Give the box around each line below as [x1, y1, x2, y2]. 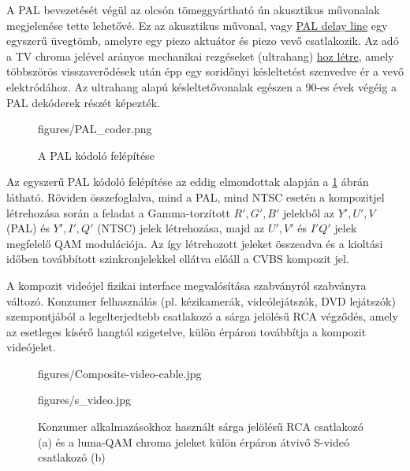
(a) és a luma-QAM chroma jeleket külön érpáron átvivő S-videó [38, 433, 349, 450]
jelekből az [283, 204, 334, 221]
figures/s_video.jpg [38, 391, 132, 408]
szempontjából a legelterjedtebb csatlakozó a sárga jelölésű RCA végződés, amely [6, 308, 398, 325]
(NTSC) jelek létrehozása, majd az [97, 220, 265, 236]
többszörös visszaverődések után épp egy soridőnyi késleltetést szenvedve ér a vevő [6, 63, 404, 80]
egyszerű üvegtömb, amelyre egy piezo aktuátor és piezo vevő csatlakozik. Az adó [6, 32, 399, 49]
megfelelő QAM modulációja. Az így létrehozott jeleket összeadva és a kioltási [6, 235, 383, 251]
